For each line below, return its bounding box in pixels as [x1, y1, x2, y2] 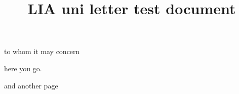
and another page [4, 80, 58, 90]
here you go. [4, 63, 42, 73]
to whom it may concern [4, 46, 80, 57]
